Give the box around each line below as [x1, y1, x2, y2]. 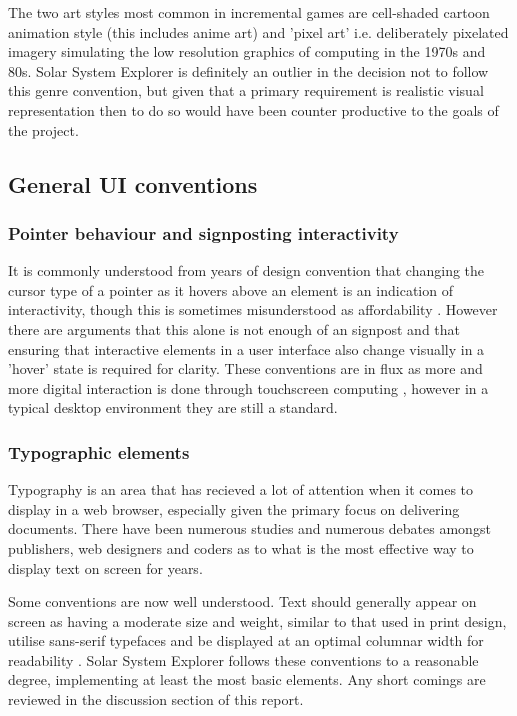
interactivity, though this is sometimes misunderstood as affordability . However [8, 299, 498, 320]
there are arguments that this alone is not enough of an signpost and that [8, 318, 461, 339]
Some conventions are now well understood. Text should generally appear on [8, 591, 477, 612]
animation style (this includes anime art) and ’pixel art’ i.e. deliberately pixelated [8, 21, 509, 42]
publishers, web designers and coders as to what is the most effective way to [8, 537, 474, 558]
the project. [8, 119, 79, 140]
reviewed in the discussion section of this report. [8, 689, 304, 710]
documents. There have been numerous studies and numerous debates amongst [8, 518, 491, 539]
